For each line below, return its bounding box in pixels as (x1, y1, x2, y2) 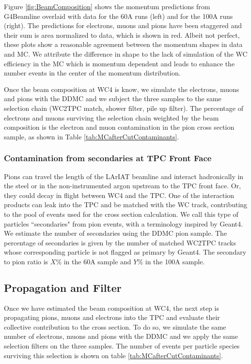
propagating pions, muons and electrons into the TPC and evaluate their (4, 312, 220, 322)
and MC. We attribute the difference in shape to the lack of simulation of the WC (4, 48, 248, 59)
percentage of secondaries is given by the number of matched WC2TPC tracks (4, 237, 236, 247)
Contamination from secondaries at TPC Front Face (4, 152, 212, 164)
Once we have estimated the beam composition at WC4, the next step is (4, 303, 219, 313)
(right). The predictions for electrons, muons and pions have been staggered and (4, 20, 242, 30)
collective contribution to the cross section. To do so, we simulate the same (4, 321, 226, 332)
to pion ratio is (4, 256, 48, 266)
